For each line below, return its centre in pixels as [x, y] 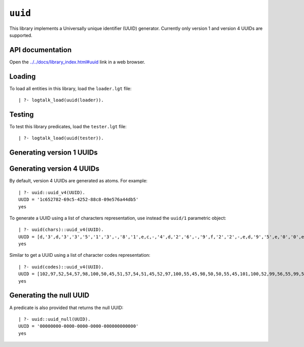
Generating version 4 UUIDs [54, 169]
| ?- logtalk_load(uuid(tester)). [61, 138]
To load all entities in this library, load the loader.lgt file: [70, 88]
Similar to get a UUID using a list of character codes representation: [80, 255]
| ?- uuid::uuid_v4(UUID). [52, 192]
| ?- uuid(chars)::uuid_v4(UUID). [61, 230]
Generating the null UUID [49, 296]
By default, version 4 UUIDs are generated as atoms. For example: [79, 181]
